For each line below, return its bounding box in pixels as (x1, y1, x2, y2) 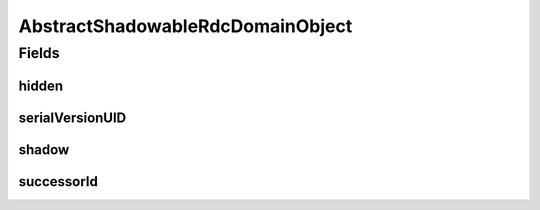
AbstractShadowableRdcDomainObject (18, 15, 353, 37)
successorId (18, 173, 99, 190)
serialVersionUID (18, 109, 127, 126)
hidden (18, 77, 64, 94)
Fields (18, 44, 60, 62)
